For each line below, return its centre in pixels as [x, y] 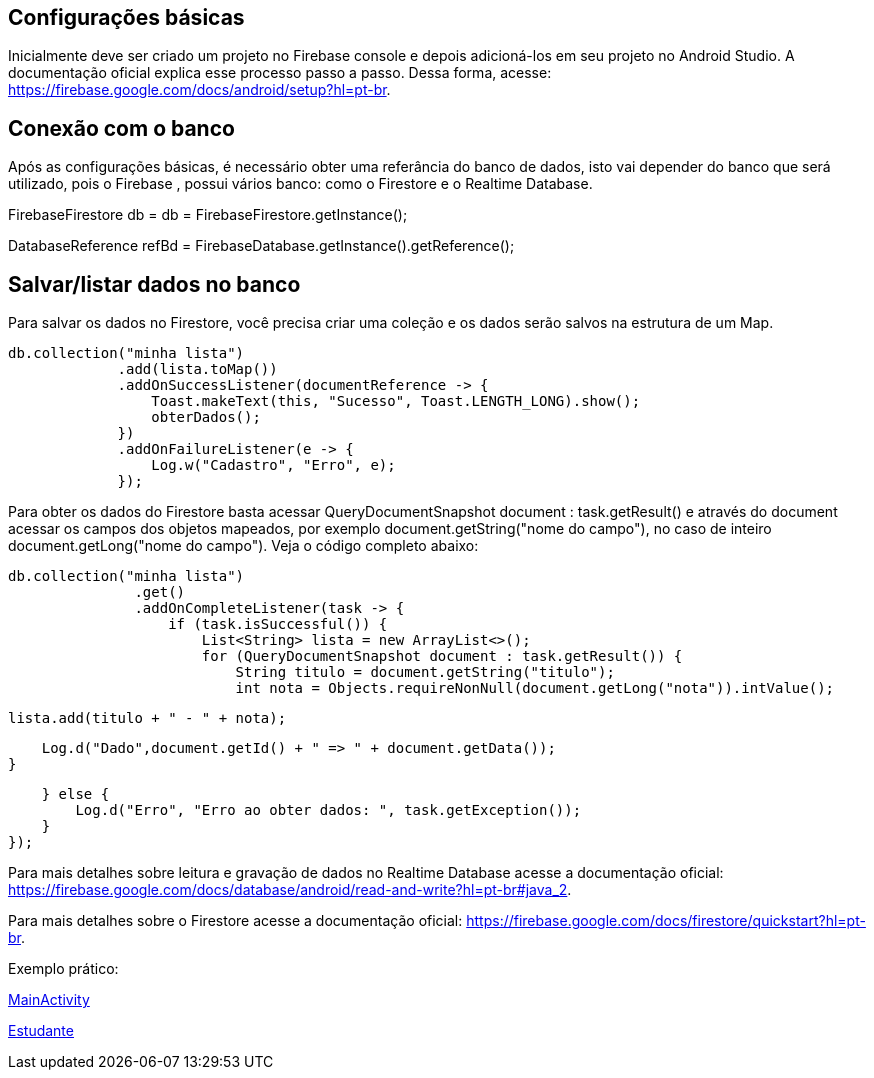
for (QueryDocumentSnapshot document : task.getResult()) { [442, 656]
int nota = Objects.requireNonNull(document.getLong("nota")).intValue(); [535, 688]
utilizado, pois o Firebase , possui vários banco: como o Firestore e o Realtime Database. [300, 184]
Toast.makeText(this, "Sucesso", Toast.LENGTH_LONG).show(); [396, 401]
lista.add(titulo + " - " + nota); [147, 718]
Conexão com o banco [121, 128]
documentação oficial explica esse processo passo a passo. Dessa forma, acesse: [280, 73]
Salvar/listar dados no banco [154, 284]
